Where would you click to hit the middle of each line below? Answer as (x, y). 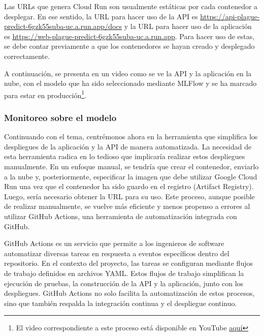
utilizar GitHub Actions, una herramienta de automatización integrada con (121, 216)
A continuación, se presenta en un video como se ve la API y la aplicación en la (128, 73)
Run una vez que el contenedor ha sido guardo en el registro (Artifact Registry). (129, 186)
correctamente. (27, 56)
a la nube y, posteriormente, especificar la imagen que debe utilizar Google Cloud (131, 176)
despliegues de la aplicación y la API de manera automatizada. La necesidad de (128, 146)
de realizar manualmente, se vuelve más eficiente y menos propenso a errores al (127, 206)
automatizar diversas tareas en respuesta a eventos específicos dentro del (117, 253)
